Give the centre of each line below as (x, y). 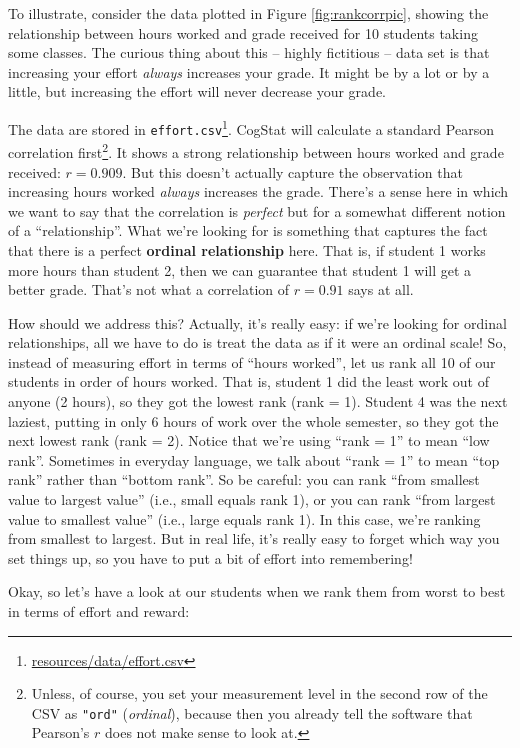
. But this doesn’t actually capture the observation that (292, 171)
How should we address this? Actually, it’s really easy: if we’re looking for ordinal (257, 322)
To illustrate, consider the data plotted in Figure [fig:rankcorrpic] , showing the (248, 13)
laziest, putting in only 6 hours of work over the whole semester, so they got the (253, 420)
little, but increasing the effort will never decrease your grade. (197, 91)
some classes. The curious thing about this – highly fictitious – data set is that (249, 52)
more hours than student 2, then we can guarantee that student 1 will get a (240, 269)
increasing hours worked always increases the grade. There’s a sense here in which (258, 191)
